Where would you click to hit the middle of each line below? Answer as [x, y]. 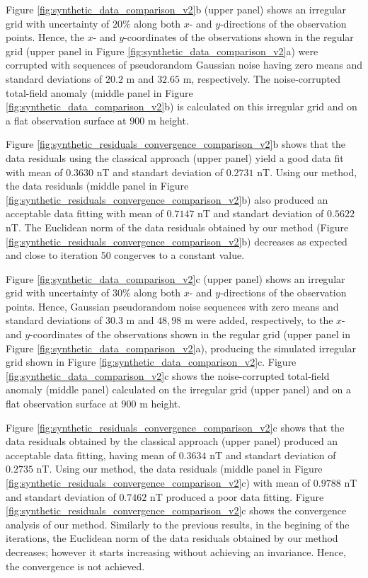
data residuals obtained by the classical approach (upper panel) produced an [172, 441]
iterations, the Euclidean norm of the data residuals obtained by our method [172, 538]
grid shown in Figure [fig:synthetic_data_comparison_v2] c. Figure [151, 362]
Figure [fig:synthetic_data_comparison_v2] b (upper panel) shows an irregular [176, 9]
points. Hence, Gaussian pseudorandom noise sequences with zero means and [172, 306]
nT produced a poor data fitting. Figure [237, 496]
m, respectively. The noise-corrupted [262, 78]
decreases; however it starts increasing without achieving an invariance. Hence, [176, 551]
